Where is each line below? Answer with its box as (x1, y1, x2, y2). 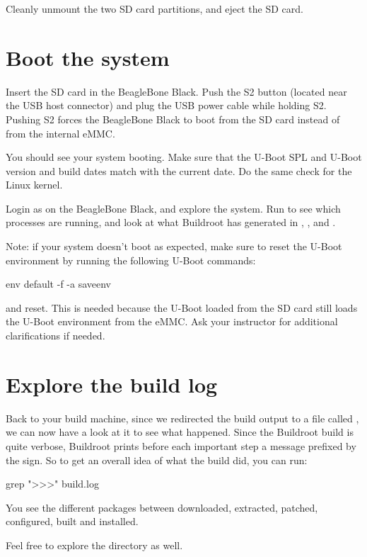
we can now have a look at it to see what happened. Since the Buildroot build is (6, 424, 354, 439)
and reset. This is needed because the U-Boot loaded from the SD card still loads (6, 300, 358, 315)
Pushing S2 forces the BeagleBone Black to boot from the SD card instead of (6, 111, 340, 126)
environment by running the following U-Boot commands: (6, 252, 256, 267)
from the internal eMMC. (6, 125, 115, 140)
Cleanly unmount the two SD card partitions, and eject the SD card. (6, 1, 303, 16)
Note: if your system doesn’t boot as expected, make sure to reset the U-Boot (6, 239, 342, 254)
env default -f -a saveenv (6, 276, 112, 291)
